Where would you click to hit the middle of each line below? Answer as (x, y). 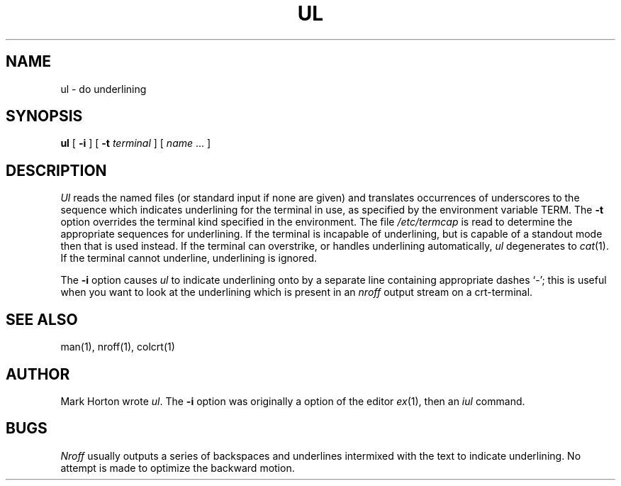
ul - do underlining (103, 89)
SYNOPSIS (44, 116)
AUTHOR (38, 374)
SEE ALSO (42, 319)
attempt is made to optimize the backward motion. (178, 468)
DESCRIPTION (56, 170)
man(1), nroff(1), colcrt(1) (118, 347)
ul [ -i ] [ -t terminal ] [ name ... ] (136, 143)
